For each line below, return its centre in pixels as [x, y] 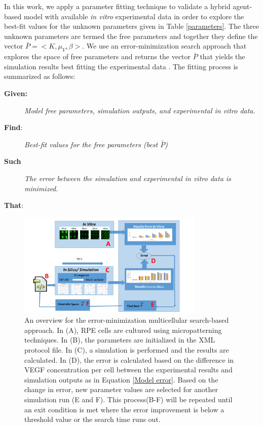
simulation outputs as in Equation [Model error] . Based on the [121, 379]
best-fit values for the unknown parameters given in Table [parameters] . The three [131, 26]
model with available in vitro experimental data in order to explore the [134, 16]
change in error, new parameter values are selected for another [121, 389]
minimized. [41, 188]
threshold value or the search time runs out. [92, 419]
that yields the [222, 56]
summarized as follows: [40, 76]
